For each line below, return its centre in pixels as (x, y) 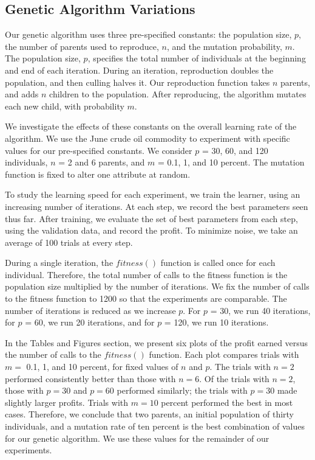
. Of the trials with (234, 378)
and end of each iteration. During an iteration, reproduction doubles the (139, 70)
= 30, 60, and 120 (235, 150)
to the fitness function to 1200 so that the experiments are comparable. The (146, 298)
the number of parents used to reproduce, (82, 46)
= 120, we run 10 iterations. (216, 322)
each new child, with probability (65, 106)
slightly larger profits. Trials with (67, 402)
